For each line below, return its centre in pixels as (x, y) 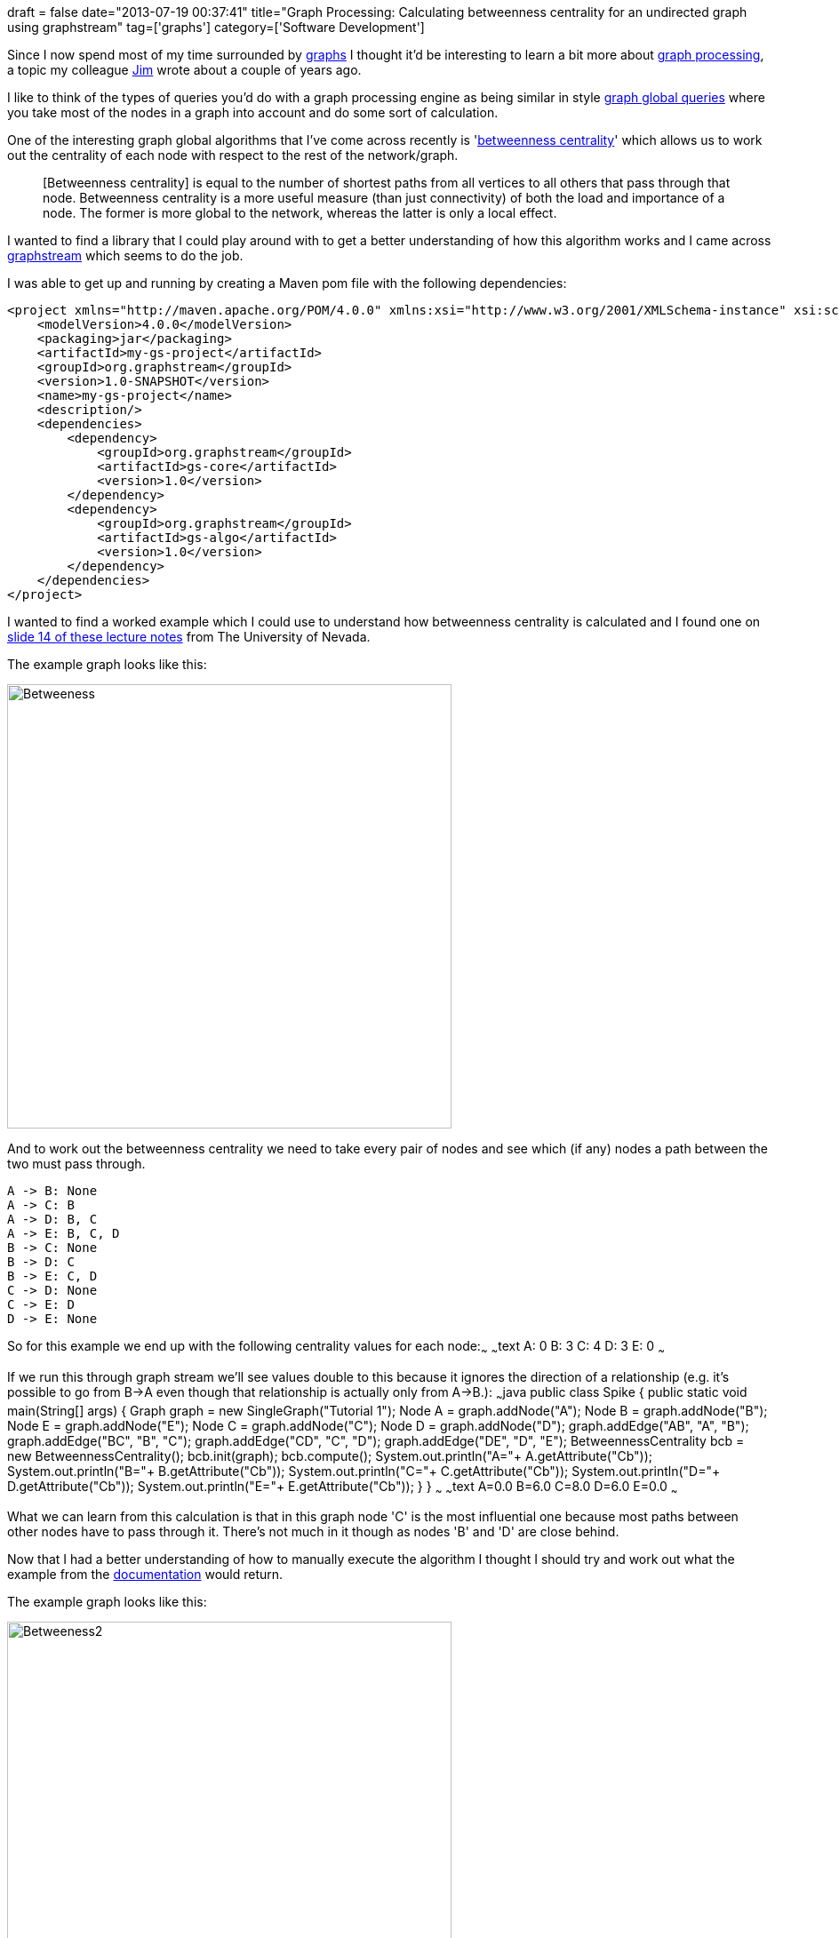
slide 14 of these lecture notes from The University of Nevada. (189, 637)
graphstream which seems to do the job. (125, 255)
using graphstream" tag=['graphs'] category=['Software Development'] (216, 27)
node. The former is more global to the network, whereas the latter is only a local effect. (300, 213)
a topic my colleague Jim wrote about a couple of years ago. (184, 70)
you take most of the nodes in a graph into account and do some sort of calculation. (253, 112)
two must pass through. (76, 1164)
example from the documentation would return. (145, 1575)
